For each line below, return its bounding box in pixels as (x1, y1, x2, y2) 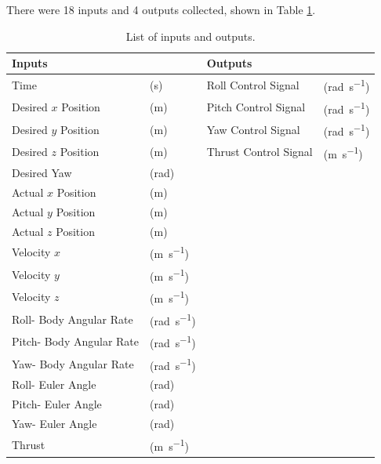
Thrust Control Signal (206, 143, 313, 160)
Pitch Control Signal (206, 99, 306, 115)
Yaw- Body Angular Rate (12, 355, 134, 372)
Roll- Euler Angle (12, 376, 96, 393)
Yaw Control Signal (206, 121, 300, 137)
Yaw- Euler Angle (12, 415, 97, 432)
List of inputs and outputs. (125, 27, 256, 44)
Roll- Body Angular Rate (12, 310, 133, 327)
